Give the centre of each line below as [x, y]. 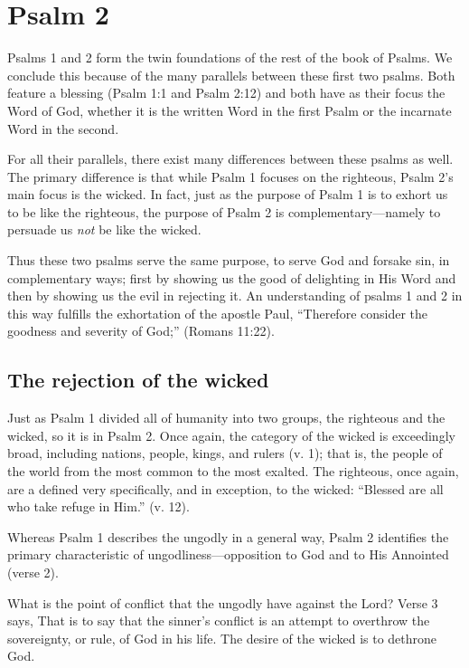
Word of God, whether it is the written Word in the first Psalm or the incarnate [230, 110]
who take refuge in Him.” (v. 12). [98, 506]
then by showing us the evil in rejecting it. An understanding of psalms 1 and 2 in [235, 296]
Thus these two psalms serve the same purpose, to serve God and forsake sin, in [229, 260]
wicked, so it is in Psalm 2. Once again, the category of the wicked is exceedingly [231, 435]
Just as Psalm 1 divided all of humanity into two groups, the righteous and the [226, 418]
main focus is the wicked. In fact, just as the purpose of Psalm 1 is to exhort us [228, 194]
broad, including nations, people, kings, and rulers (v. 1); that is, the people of [225, 453]
